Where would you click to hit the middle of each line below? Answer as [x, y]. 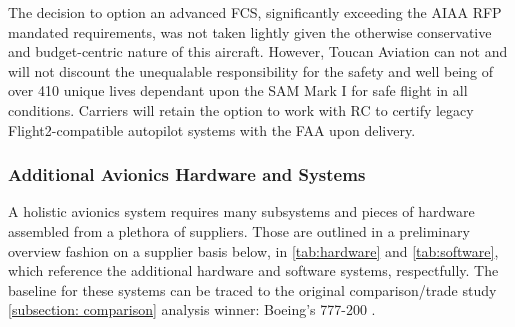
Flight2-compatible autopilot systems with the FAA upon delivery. [212, 129]
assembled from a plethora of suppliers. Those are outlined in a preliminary [239, 230]
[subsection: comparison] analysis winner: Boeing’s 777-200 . [192, 309]
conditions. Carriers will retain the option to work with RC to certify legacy [241, 109]
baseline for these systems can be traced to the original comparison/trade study [252, 289]
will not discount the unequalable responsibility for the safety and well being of [250, 70]
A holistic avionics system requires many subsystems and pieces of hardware [241, 211]
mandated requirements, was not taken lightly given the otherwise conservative [250, 31]
